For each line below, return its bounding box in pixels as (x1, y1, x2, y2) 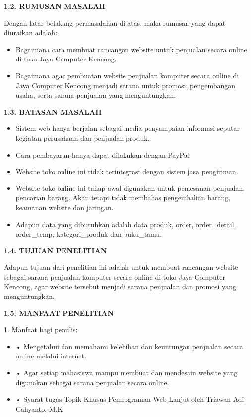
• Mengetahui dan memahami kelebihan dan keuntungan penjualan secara (15, 341, 243, 351)
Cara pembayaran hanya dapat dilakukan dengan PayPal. (15, 149, 191, 160)
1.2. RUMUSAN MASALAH (4, 1, 106, 11)
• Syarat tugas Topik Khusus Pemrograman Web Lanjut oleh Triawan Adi (15, 394, 244, 404)
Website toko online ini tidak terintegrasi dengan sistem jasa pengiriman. (15, 166, 238, 177)
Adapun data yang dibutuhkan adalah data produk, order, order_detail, (15, 219, 236, 229)
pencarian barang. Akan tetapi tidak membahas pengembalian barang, (15, 192, 231, 203)
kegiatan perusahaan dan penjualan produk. (15, 132, 150, 143)
